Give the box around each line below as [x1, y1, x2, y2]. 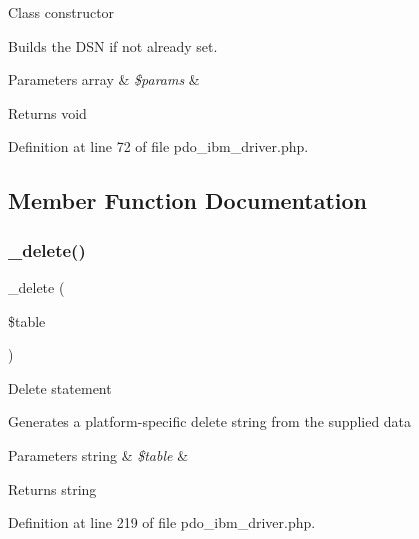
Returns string [8, 478, 97, 499]
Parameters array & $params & [8, 69, 200, 90]
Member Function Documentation [8, 185, 368, 216]
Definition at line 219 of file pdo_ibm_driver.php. [8, 512, 316, 533]
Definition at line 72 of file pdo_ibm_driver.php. [8, 136, 309, 157]
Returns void [8, 102, 87, 123]
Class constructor [8, 2, 115, 22]
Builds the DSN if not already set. [8, 35, 218, 56]
